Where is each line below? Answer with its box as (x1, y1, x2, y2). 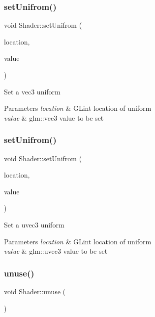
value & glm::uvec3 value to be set (4, 246, 108, 256)
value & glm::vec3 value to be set (4, 112, 104, 123)
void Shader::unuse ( (4, 286, 65, 296)
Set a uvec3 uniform (4, 219, 64, 229)
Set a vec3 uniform (4, 86, 61, 96)
